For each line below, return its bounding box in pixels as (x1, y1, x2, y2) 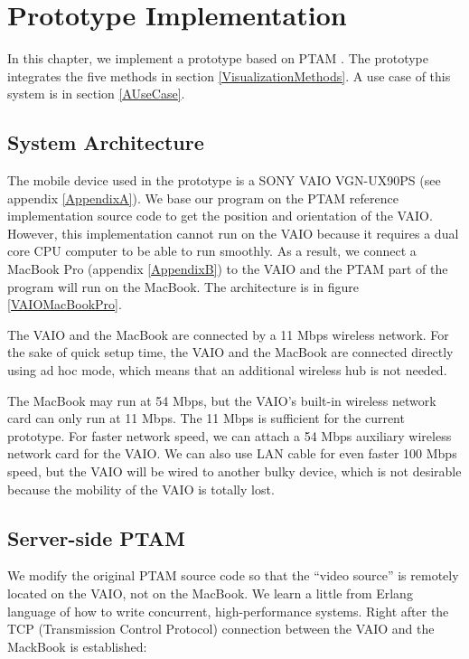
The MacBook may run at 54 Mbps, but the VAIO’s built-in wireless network (7, 391, 436, 410)
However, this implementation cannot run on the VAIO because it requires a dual (7, 223, 459, 242)
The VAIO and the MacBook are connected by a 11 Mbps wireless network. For (7, 325, 449, 344)
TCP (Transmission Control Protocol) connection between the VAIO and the (7, 619, 435, 638)
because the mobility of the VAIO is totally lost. (7, 479, 275, 498)
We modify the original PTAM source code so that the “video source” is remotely (7, 566, 459, 585)
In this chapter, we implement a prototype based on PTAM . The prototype (7, 49, 428, 68)
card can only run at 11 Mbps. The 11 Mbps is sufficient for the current (7, 409, 405, 428)
